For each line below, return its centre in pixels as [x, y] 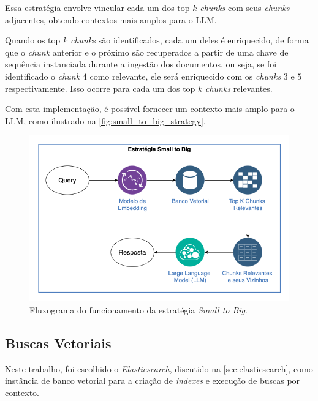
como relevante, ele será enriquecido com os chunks [185, 76]
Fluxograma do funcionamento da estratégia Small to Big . [138, 309]
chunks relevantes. [239, 88]
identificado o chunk [43, 76]
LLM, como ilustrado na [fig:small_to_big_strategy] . [105, 120]
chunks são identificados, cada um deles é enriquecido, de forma [189, 40]
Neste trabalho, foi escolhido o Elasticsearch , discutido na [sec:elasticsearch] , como [159, 368]
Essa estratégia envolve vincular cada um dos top [97, 7]
